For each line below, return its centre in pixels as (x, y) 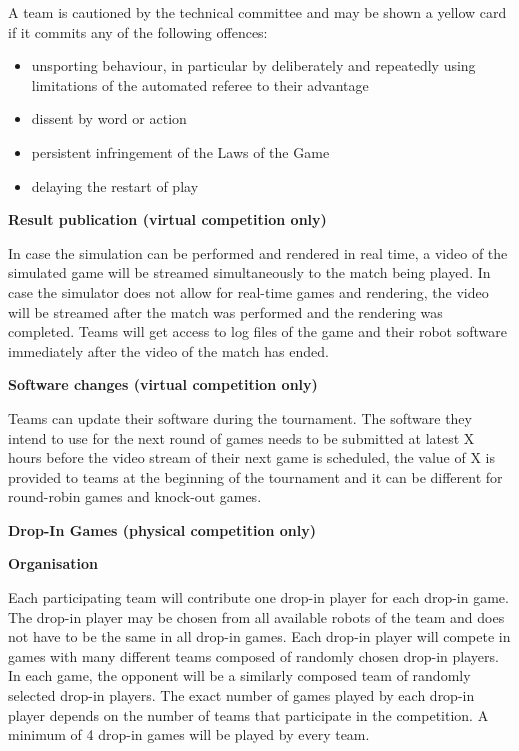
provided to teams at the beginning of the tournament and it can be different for (255, 476)
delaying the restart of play (115, 185)
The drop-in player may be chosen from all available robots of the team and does (256, 616)
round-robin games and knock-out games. (135, 496)
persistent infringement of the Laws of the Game (180, 151)
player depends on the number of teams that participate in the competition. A (248, 714)
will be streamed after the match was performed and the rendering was (225, 311)
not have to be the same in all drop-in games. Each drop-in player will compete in (259, 636)
